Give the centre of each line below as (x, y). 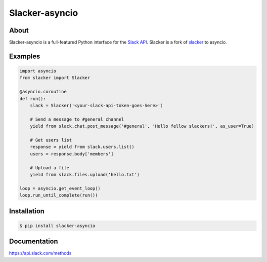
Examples (25, 56)
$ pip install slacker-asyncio (58, 225)
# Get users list (51, 140)
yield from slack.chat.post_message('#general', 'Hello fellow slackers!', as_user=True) (142, 126)
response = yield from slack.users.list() (82, 147)
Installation (27, 211)
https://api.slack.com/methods (40, 253)
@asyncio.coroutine (43, 92)
